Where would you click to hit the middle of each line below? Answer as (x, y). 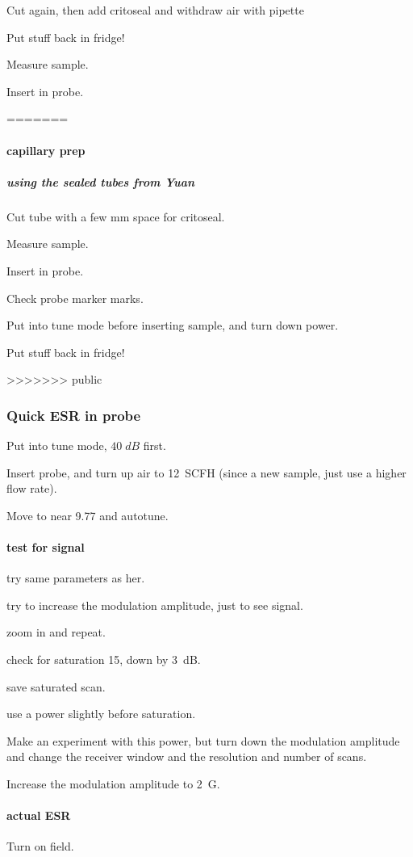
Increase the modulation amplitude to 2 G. (113, 784)
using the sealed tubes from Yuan (101, 181)
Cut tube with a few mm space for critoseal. (116, 216)
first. (154, 445)
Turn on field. (40, 846)
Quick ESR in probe (74, 415)
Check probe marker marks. (75, 298)
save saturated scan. (56, 686)
